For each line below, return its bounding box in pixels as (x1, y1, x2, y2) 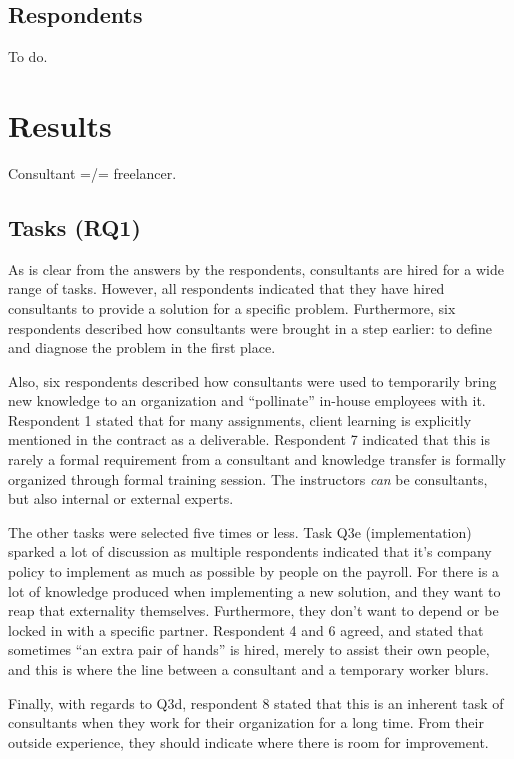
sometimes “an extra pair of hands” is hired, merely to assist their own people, (8, 639, 490, 660)
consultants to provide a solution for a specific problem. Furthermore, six (8, 297, 456, 318)
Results (8, 104, 112, 145)
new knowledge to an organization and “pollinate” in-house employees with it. (8, 390, 486, 411)
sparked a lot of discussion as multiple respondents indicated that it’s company (8, 541, 492, 562)
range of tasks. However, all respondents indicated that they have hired (8, 278, 445, 299)
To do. (8, 46, 48, 67)
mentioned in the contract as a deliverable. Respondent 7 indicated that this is (8, 429, 491, 450)
